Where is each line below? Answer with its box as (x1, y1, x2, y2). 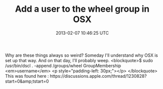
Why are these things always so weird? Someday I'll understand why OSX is (5, 52, 158, 58)
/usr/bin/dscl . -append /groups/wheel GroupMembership (5, 63, 121, 68)
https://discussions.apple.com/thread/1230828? (49, 73, 147, 79)
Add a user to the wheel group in (15, 3, 150, 15)
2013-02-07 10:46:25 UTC (55, 30, 109, 36)
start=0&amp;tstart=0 (5, 78, 49, 84)
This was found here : (5, 73, 49, 79)
